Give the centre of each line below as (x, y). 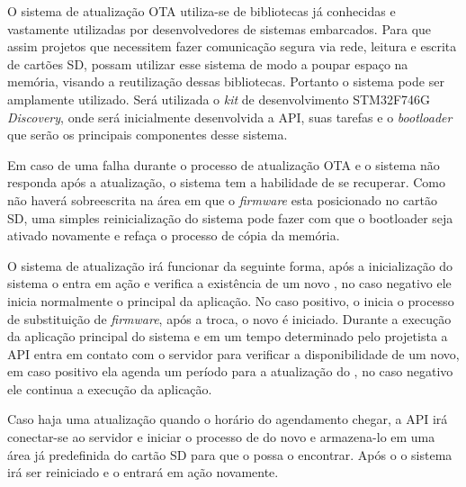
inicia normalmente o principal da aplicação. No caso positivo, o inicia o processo (231, 300)
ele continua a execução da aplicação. (110, 388)
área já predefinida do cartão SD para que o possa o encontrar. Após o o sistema (230, 454)
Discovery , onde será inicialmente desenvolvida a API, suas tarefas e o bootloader (230, 117)
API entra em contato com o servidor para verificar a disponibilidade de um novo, (233, 353)
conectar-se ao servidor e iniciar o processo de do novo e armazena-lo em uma (221, 437)
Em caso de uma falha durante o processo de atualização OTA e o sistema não (224, 164)
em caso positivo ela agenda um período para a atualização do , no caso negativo (230, 371)
